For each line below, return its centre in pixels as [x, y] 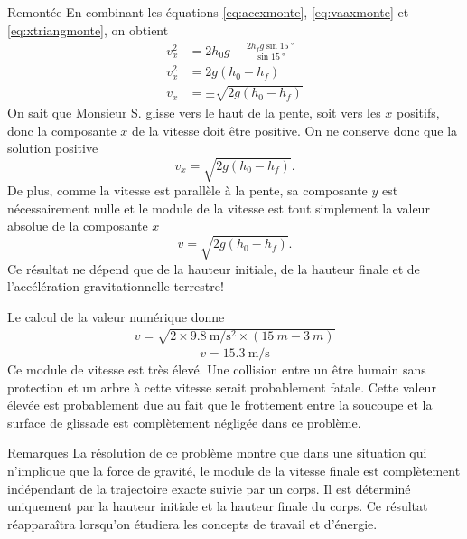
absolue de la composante [78, 226]
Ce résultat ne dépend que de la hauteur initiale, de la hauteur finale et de [214, 268]
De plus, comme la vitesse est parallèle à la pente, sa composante [187, 190]
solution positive [53, 148]
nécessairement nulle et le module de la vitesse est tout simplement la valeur [219, 208]
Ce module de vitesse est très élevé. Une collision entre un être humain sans [217, 369]
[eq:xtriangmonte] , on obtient [88, 29]
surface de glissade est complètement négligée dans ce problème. [184, 422]
